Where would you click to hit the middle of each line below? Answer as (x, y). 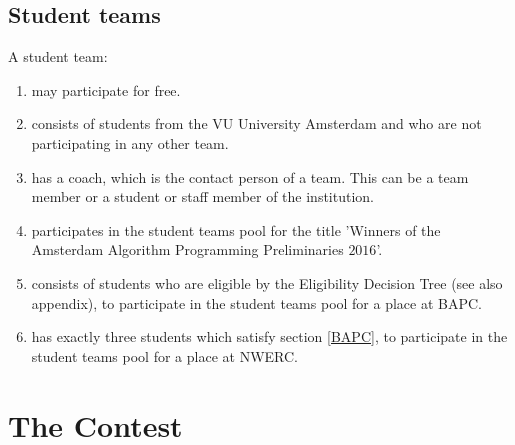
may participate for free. (106, 89)
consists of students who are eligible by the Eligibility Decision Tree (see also (267, 282)
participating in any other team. (130, 142)
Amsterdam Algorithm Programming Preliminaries (187, 249)
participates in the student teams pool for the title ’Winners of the (236, 229)
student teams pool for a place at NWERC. (164, 355)
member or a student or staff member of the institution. (202, 196)
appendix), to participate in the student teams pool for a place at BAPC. (256, 302)
